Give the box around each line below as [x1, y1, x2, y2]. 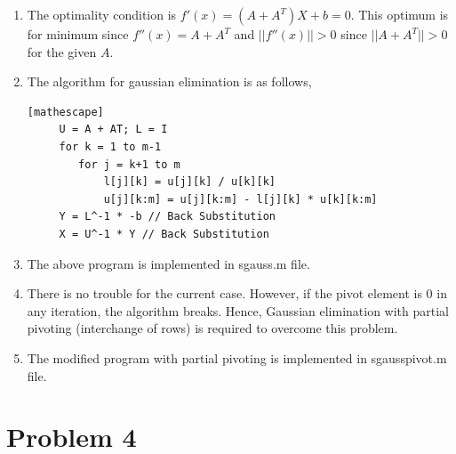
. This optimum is [350, 5, 449, 23]
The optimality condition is [27, 5, 177, 23]
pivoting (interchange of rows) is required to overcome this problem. [27, 319, 398, 337]
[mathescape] [27, 105, 104, 118]
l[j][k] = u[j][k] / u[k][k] [103, 175, 276, 189]
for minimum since [27, 25, 129, 43]
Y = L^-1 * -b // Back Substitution [59, 210, 276, 223]
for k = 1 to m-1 [59, 140, 162, 153]
